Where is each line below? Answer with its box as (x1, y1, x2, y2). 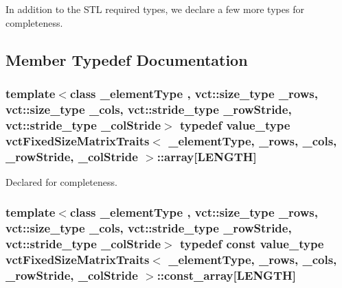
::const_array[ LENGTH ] (157, 267, 296, 284)
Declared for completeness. (5, 174, 117, 189)
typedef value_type (180, 116, 290, 133)
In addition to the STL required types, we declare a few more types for (5, 2, 304, 16)
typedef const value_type (180, 235, 324, 252)
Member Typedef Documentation (5, 49, 248, 70)
